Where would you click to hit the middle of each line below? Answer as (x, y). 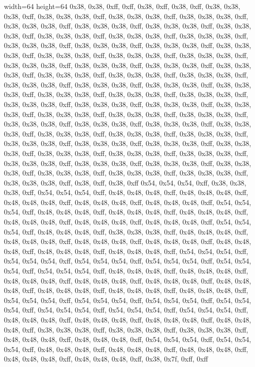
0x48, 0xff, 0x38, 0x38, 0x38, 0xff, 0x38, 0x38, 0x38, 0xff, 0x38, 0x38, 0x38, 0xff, (126, 329)
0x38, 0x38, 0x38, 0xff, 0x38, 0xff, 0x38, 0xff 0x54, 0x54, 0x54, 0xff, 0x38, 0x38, (125, 182)
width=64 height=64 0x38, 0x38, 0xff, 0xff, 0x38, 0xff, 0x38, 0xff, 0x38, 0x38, (122, 6)
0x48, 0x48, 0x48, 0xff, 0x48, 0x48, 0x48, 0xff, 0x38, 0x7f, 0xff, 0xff (106, 359)
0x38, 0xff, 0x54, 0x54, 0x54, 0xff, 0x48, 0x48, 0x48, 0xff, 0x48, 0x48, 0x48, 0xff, (126, 192)
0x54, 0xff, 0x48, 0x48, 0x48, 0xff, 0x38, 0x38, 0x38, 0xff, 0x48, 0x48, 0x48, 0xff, (126, 231)
